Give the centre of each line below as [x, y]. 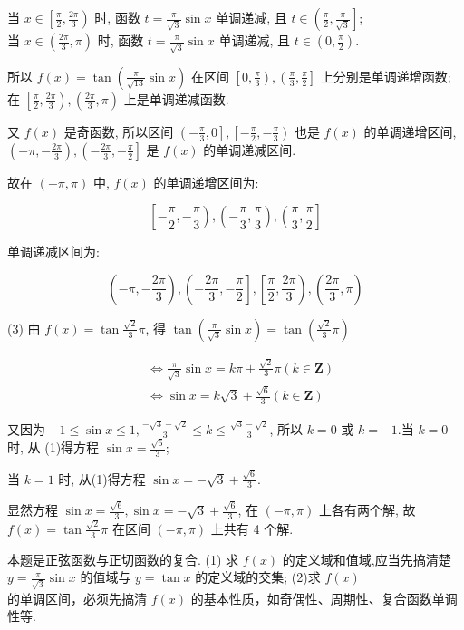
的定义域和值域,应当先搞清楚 [367, 559]
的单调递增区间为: [206, 182]
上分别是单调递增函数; [386, 76]
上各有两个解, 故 [367, 510]
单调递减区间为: [53, 252]
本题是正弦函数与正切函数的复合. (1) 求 [123, 559]
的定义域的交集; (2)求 [258, 577]
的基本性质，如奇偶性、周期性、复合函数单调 [324, 598]
